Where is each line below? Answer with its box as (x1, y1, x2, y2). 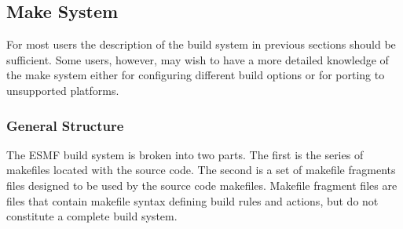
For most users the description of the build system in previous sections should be (6, 36, 396, 53)
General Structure (6, 115, 124, 135)
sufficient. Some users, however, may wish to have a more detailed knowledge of (6, 51, 389, 67)
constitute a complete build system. (6, 208, 178, 224)
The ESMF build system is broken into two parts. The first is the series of (6, 146, 364, 162)
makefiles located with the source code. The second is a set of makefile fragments (6, 162, 396, 178)
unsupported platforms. (6, 82, 119, 98)
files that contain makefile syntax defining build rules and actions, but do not (6, 192, 379, 209)
